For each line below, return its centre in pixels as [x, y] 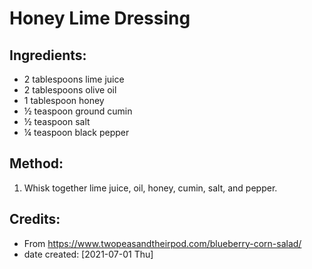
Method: [36, 163]
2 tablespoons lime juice [74, 79]
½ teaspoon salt [57, 121]
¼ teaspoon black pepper [76, 132]
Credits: [35, 219]
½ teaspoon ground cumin [78, 111]
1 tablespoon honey [64, 100]
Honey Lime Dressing [100, 18]
